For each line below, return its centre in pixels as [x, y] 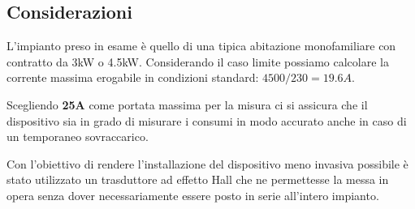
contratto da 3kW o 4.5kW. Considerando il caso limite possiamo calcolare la [198, 61]
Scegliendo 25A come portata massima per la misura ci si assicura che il [187, 104]
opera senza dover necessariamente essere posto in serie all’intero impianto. [193, 195]
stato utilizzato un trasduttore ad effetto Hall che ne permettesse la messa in [198, 179]
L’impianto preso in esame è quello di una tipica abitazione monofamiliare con [201, 46]
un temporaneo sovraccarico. [78, 136]
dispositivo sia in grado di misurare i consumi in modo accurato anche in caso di [207, 120]
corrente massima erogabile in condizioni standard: [133, 77]
